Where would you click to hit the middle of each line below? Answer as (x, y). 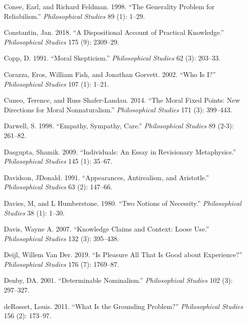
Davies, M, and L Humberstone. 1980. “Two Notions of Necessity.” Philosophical (123, 203)
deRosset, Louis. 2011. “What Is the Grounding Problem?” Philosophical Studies (123, 306)
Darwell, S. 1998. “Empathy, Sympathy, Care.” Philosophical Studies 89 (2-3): (119, 126)
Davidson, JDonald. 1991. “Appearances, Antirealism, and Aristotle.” (107, 177)
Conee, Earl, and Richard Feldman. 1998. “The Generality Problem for (109, 6)
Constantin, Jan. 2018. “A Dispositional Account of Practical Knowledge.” (114, 32)
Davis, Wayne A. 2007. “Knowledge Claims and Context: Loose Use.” (107, 229)
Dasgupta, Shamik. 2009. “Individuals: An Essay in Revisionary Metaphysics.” (120, 151)
